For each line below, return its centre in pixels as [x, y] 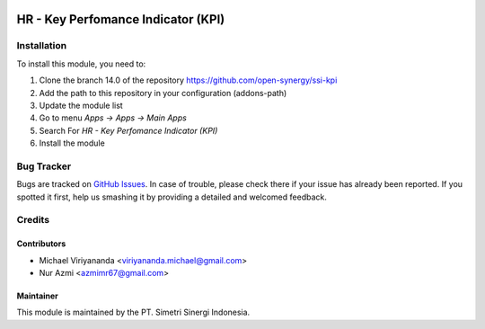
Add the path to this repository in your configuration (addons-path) [163, 93]
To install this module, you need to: [81, 64]
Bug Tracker [44, 166]
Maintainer [37, 296]
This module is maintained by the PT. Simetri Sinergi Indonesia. [133, 312]
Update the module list [81, 105]
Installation [42, 46]
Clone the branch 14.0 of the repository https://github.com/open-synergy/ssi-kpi [188, 80]
